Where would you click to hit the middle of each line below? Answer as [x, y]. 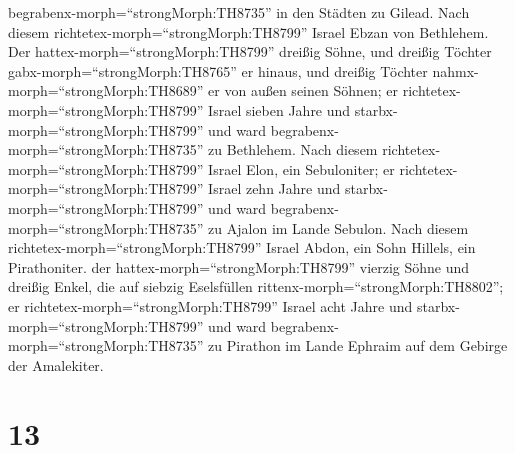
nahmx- [455, 70]
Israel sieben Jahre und [279, 109]
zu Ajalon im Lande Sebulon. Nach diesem [338, 227]
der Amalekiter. [56, 364]
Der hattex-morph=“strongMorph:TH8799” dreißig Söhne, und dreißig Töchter [250, 51]
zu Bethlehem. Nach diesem [293, 149]
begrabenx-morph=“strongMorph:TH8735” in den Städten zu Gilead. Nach [239, 12]
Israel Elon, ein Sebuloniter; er [301, 168]
